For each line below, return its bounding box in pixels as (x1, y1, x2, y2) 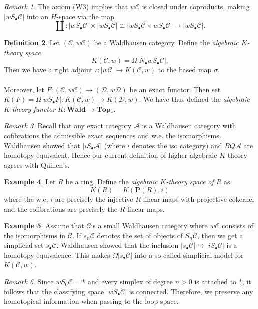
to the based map (158, 64, 212, 75)
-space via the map (56, 11, 114, 21)
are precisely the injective (55, 193, 133, 204)
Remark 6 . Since (4, 276, 54, 287)
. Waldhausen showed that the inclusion (56, 240, 179, 250)
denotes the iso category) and (132, 140, 222, 150)
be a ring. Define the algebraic (65, 176, 158, 187)
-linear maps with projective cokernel (140, 193, 254, 204)
